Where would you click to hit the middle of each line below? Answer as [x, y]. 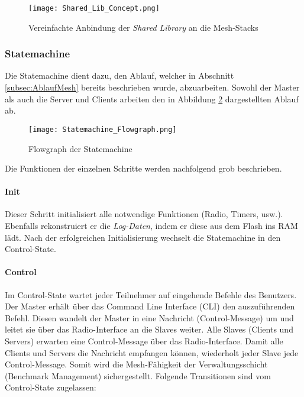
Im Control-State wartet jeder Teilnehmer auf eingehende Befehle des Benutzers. [151, 294]
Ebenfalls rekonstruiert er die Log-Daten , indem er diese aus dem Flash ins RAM [151, 226]
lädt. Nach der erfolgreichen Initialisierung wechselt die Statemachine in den [143, 237]
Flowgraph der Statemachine [80, 148]
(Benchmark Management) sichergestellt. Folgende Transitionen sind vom [138, 375]
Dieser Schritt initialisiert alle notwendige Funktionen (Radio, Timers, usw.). [144, 214]
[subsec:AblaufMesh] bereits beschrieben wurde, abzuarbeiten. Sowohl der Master [152, 87]
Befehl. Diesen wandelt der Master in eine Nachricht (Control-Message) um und [149, 317]
